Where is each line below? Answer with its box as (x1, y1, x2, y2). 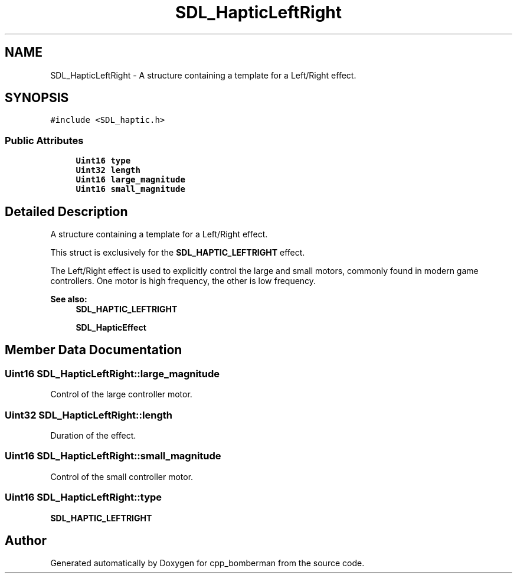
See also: (50, 294, 87, 305)
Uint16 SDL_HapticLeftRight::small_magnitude (5, 450, 221, 462)
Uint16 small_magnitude (76, 184, 185, 194)
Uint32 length (76, 165, 140, 175)
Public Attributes (5, 134, 84, 146)
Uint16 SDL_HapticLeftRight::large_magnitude (5, 367, 220, 380)
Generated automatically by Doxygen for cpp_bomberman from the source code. (50, 558, 365, 569)
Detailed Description (5, 204, 128, 219)
